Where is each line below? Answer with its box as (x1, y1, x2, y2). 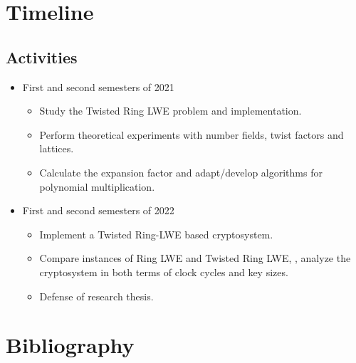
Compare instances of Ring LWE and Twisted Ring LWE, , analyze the (39, 251, 351, 265)
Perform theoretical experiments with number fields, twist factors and (39, 127, 344, 142)
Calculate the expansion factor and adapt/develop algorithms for (39, 164, 323, 179)
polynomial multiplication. (39, 179, 155, 194)
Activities (6, 46, 78, 68)
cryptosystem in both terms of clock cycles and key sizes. (39, 264, 288, 279)
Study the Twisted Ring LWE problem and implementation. (39, 103, 302, 118)
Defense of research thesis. (39, 288, 154, 303)
